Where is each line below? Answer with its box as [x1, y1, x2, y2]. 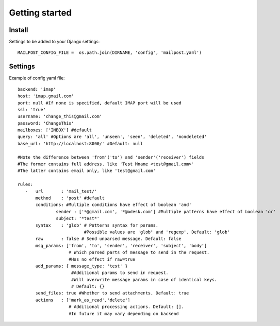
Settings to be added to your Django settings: [9, 39, 100, 45]
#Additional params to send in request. [71, 270, 169, 275]
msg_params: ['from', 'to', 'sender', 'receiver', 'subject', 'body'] [35, 243, 207, 248]
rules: [17, 182, 33, 187]
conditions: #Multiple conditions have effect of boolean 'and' [35, 202, 192, 207]
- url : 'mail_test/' [25, 189, 97, 194]
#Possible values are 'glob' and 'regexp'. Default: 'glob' [84, 229, 230, 235]
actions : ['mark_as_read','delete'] [35, 297, 131, 303]
